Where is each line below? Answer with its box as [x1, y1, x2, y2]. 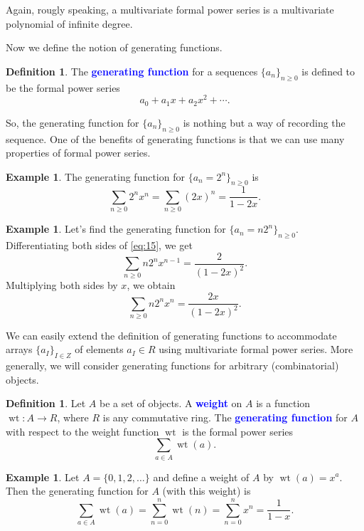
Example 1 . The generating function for [6, 169, 185, 184]
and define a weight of [153, 469, 250, 484]
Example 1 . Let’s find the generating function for [6, 221, 226, 236]
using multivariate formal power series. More [159, 342, 353, 357]
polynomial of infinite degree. [6, 16, 133, 31]
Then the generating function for [6, 483, 149, 498]
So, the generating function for [6, 115, 139, 130]
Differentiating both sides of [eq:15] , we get [6, 238, 193, 253]
